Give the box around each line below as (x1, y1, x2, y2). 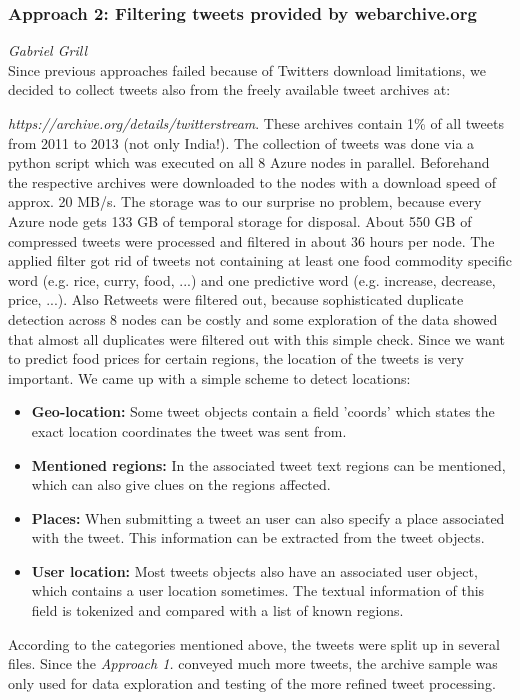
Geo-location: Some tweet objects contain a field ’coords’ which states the (31, 401, 495, 422)
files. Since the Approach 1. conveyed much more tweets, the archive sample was (8, 653, 498, 674)
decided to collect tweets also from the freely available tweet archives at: (8, 79, 451, 100)
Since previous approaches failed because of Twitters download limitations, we (8, 59, 487, 80)
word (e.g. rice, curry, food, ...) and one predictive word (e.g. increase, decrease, (8, 269, 496, 290)
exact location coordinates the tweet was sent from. (31, 420, 347, 441)
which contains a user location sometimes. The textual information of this (31, 580, 485, 601)
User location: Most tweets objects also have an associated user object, (31, 560, 478, 581)
